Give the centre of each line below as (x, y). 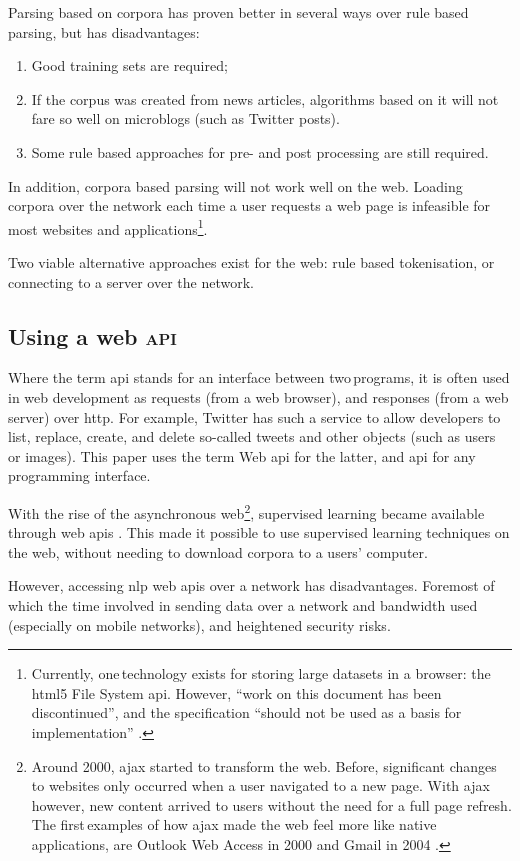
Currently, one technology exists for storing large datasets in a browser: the (261, 673)
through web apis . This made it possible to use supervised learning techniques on (259, 532)
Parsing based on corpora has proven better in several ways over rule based (238, 12)
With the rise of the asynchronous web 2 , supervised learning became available (246, 511)
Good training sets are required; (129, 65)
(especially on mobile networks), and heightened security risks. (199, 624)
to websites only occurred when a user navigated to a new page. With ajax (260, 785)
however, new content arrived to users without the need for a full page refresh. (271, 804)
